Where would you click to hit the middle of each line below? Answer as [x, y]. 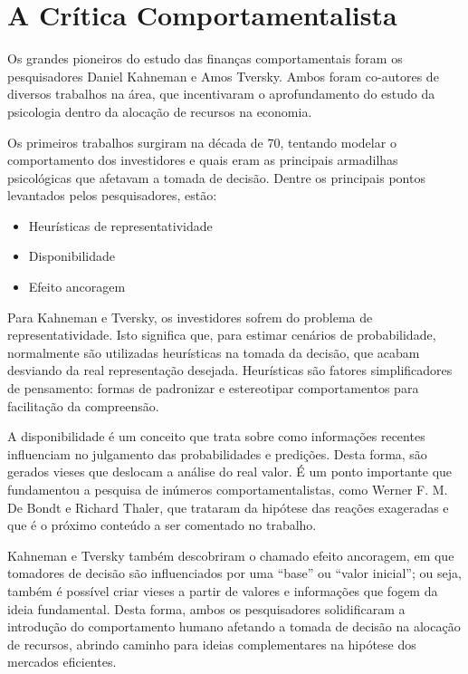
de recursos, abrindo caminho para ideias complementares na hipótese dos [212, 644]
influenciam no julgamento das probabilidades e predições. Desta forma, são [217, 453]
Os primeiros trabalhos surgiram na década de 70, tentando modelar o [202, 142]
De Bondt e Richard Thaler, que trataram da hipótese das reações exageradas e [228, 507]
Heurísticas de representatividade [120, 225]
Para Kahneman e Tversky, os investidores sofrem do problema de [190, 317]
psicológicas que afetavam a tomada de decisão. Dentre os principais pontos [216, 177]
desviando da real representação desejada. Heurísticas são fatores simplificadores [230, 370]
